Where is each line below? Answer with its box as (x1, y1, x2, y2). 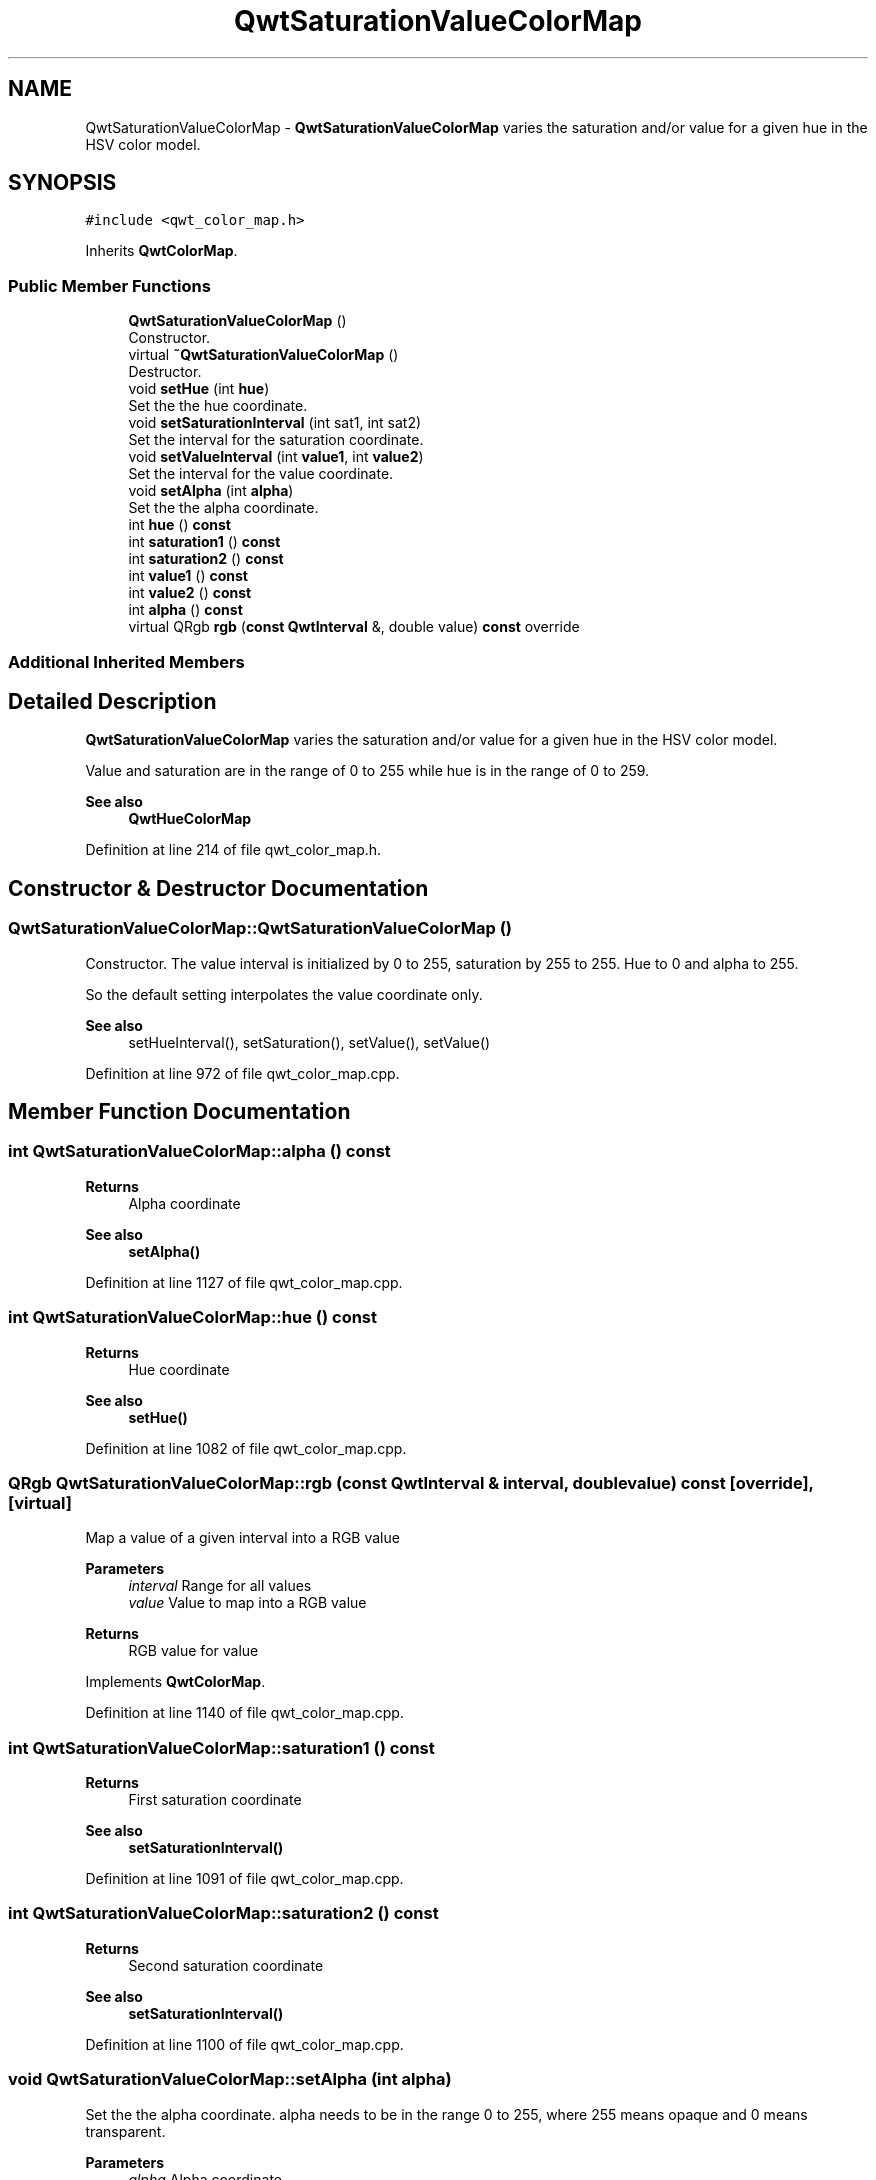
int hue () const (128, 516, 231, 534)
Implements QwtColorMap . (85, 1673, 266, 1691)
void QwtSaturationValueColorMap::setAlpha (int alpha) (8, 2069, 452, 2090)
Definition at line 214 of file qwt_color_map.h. (85, 841, 382, 859)
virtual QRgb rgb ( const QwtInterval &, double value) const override (128, 618, 580, 636)
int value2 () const (128, 584, 252, 602)
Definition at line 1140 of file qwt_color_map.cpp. (85, 1704, 404, 1722)
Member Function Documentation (8, 1099, 351, 1125)
